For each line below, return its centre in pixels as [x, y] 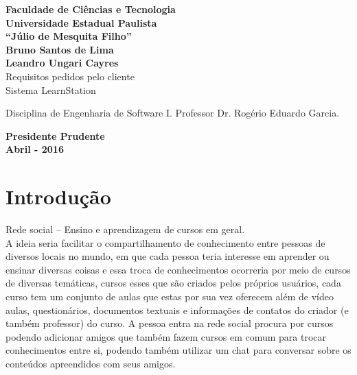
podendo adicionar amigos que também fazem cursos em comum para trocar [166, 336]
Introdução [58, 196]
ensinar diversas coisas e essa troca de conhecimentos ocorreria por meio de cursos [178, 269]
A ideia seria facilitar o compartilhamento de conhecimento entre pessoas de [165, 242]
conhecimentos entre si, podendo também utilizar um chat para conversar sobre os [178, 350]
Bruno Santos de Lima [60, 49]
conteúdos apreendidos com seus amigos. [91, 363]
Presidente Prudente [55, 135]
